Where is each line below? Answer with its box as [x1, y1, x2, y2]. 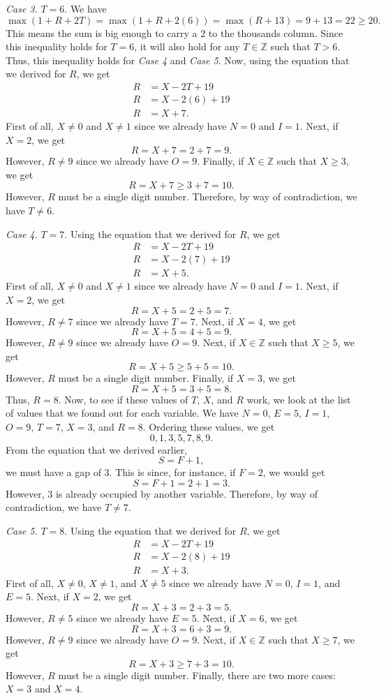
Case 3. [6, 1, 38, 15]
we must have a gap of [6, 465, 101, 480]
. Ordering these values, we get [142, 419, 275, 434]
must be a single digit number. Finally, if [58, 371, 234, 385]
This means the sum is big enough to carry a [6, 25, 198, 40]
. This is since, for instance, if [109, 465, 236, 480]
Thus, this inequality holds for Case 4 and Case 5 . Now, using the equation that [6, 52, 350, 67]
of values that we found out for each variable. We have [6, 406, 239, 420]
